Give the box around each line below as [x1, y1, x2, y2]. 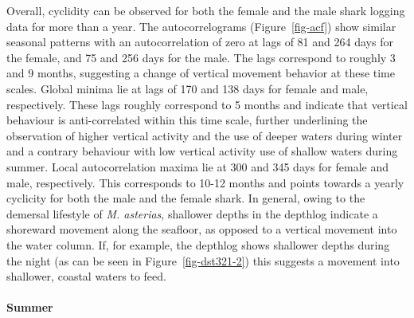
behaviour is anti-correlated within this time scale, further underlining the [6, 112, 368, 128]
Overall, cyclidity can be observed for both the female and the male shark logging [6, 2, 405, 18]
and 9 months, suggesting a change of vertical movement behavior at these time [6, 65, 395, 81]
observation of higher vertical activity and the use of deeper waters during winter [6, 127, 403, 143]
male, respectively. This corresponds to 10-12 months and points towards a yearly [6, 174, 404, 190]
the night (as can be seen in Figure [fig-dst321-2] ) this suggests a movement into [6, 252, 400, 269]
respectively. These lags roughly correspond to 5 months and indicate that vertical [6, 96, 408, 112]
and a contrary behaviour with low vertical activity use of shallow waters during [6, 143, 398, 159]
